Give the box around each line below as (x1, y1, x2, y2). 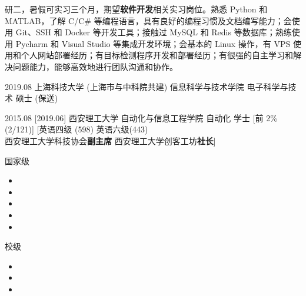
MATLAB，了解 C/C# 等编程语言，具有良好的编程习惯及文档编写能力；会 (5, 14, 292, 26)
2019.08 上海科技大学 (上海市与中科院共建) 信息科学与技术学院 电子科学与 (5, 80, 288, 92)
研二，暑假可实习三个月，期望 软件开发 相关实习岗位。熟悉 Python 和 (5, 3, 268, 15)
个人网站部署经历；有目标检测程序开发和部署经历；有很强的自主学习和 (21, 49, 293, 61)
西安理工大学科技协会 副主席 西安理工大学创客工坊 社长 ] (5, 134, 216, 147)
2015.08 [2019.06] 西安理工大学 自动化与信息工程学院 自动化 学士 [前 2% (5, 111, 277, 124)
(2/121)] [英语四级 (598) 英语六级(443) (5, 123, 148, 135)
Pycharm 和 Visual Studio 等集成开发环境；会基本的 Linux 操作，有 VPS (15, 37, 291, 49)
